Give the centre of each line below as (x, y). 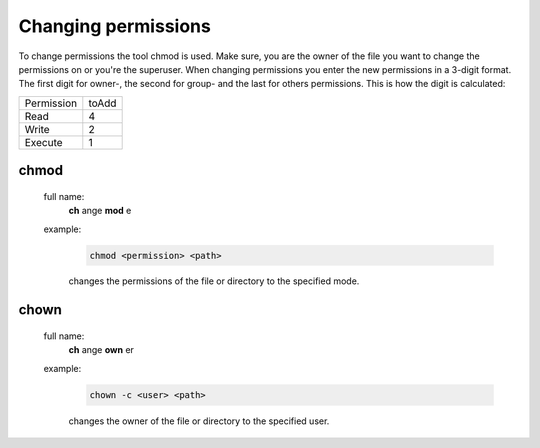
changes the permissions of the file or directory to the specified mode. (214, 281)
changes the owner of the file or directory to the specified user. (199, 421)
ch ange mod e (100, 211)
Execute (44, 142)
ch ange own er (101, 350)
